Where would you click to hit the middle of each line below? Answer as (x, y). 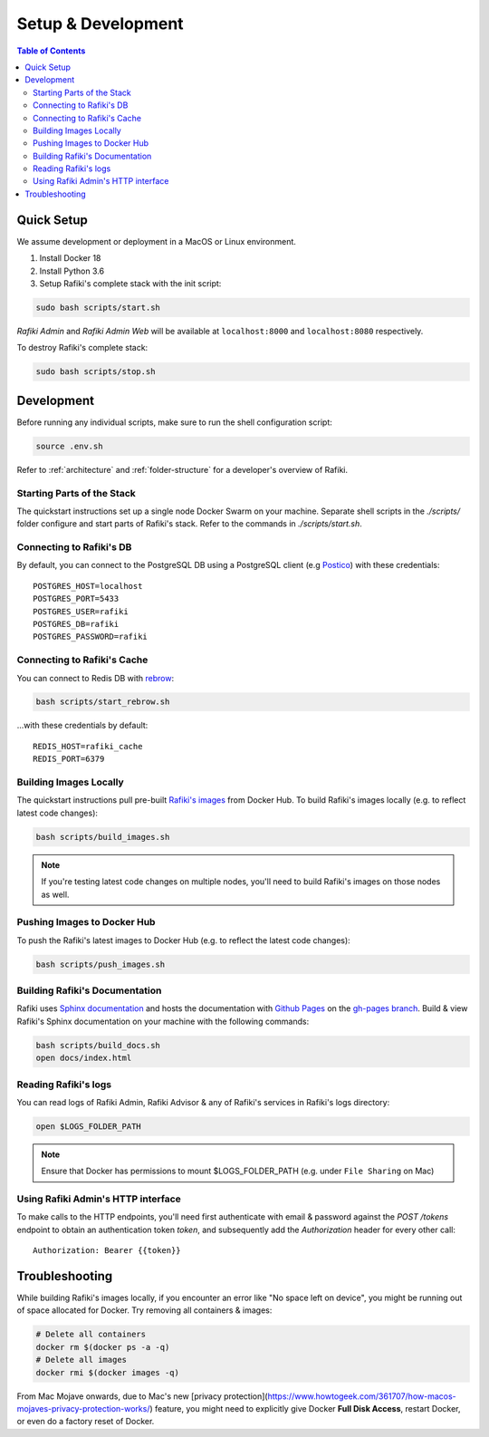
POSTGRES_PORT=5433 (76, 599)
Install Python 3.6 (72, 271)
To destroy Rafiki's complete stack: (82, 348)
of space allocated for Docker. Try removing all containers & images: (144, 1310)
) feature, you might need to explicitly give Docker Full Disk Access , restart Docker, (305, 1408)
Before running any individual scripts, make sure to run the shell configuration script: (174, 422)
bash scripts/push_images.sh (101, 964)
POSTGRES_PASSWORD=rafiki (91, 637)
